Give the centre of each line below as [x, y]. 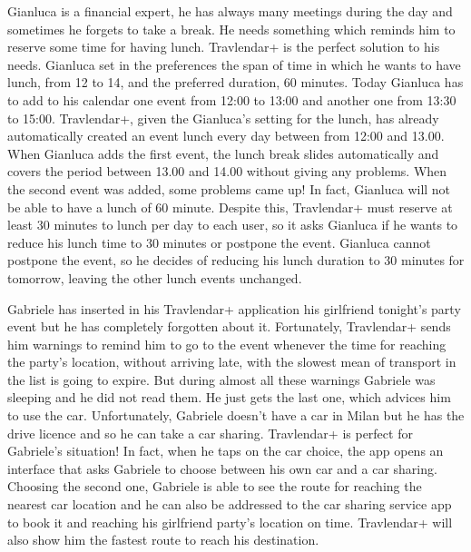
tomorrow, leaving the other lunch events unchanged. [155, 277]
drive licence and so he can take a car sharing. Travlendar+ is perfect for [210, 433]
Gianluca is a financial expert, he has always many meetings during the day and [230, 11]
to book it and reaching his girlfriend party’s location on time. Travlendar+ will [230, 522]
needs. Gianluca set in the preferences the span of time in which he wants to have [234, 64]
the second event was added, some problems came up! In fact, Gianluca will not [229, 188]
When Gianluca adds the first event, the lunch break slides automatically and [223, 153]
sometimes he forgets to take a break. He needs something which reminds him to [231, 29]
